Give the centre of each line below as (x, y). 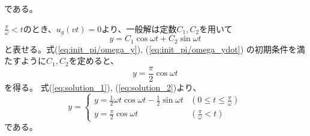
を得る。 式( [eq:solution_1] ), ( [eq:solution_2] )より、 (103, 87)
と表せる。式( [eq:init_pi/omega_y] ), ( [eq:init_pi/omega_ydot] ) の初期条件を (151, 49)
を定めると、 (94, 61)
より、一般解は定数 (139, 28)
